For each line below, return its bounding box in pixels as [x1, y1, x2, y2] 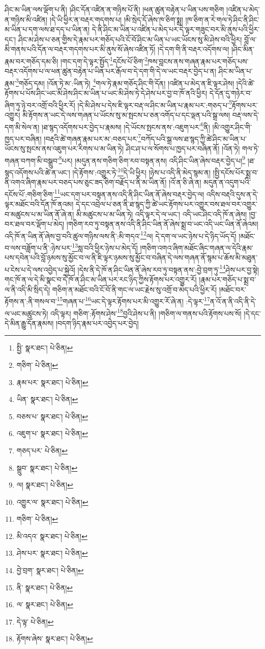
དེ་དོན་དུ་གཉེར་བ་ [209, 88, 252, 98]
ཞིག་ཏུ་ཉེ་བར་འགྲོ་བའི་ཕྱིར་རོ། [5, 99, 75, 110]
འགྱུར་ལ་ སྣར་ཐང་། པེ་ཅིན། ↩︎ [16, 496, 89, 507]
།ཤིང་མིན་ [231, 44, 254, 55]
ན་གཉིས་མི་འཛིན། [5, 14, 48, 24]
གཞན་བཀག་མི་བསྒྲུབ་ [5, 155, 59, 166]
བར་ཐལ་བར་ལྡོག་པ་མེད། [5, 219, 65, 229]
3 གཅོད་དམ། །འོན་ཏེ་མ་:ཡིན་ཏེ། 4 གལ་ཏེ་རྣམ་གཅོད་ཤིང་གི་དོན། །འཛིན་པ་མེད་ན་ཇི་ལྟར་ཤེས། [16, 76, 234, 88]
